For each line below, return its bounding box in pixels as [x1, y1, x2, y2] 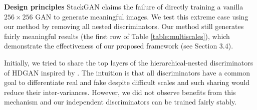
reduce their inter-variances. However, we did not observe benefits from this [4, 86, 236, 97]
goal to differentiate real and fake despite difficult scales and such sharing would [4, 77, 250, 87]
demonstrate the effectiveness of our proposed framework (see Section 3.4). [4, 40, 233, 51]
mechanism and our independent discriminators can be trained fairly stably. [4, 96, 237, 107]
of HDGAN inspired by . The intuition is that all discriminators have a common [4, 67, 250, 77]
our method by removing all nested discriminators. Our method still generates [4, 21, 244, 31]
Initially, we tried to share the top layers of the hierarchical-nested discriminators [4, 57, 253, 67]
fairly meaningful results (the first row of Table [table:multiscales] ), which [4, 30, 230, 41]
